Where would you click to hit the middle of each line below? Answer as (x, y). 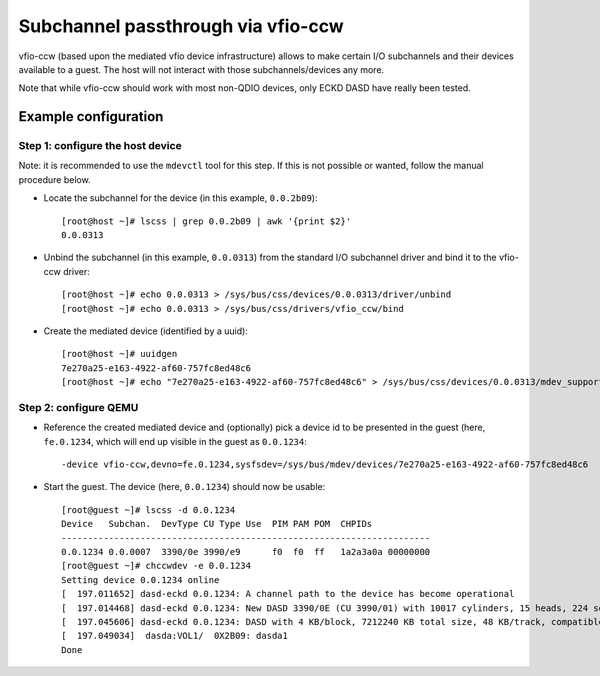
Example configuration (91, 116)
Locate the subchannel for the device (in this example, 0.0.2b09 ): (180, 198)
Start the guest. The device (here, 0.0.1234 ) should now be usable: (184, 487)
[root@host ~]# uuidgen (119, 354)
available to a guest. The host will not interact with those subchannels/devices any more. (201, 69)
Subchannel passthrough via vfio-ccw (181, 26)
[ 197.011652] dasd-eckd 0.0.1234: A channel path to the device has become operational (288, 594)
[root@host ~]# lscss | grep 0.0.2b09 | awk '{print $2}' (206, 221)
